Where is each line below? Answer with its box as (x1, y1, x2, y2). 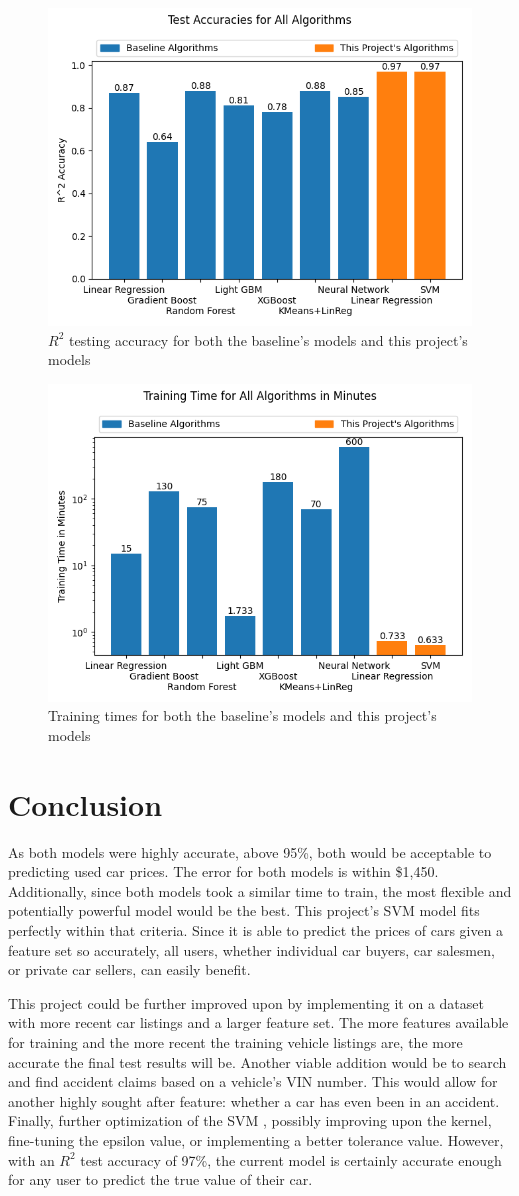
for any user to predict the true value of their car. (8, 1169, 313, 1190)
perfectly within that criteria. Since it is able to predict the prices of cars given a (8, 920, 504, 941)
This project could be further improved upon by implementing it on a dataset (8, 992, 484, 1013)
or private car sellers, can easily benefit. (8, 959, 251, 980)
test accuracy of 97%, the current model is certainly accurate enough (80, 1149, 502, 1170)
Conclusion (8, 783, 163, 824)
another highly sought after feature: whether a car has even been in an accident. (8, 1090, 500, 1111)
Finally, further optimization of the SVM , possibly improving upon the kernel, (8, 1110, 492, 1131)
